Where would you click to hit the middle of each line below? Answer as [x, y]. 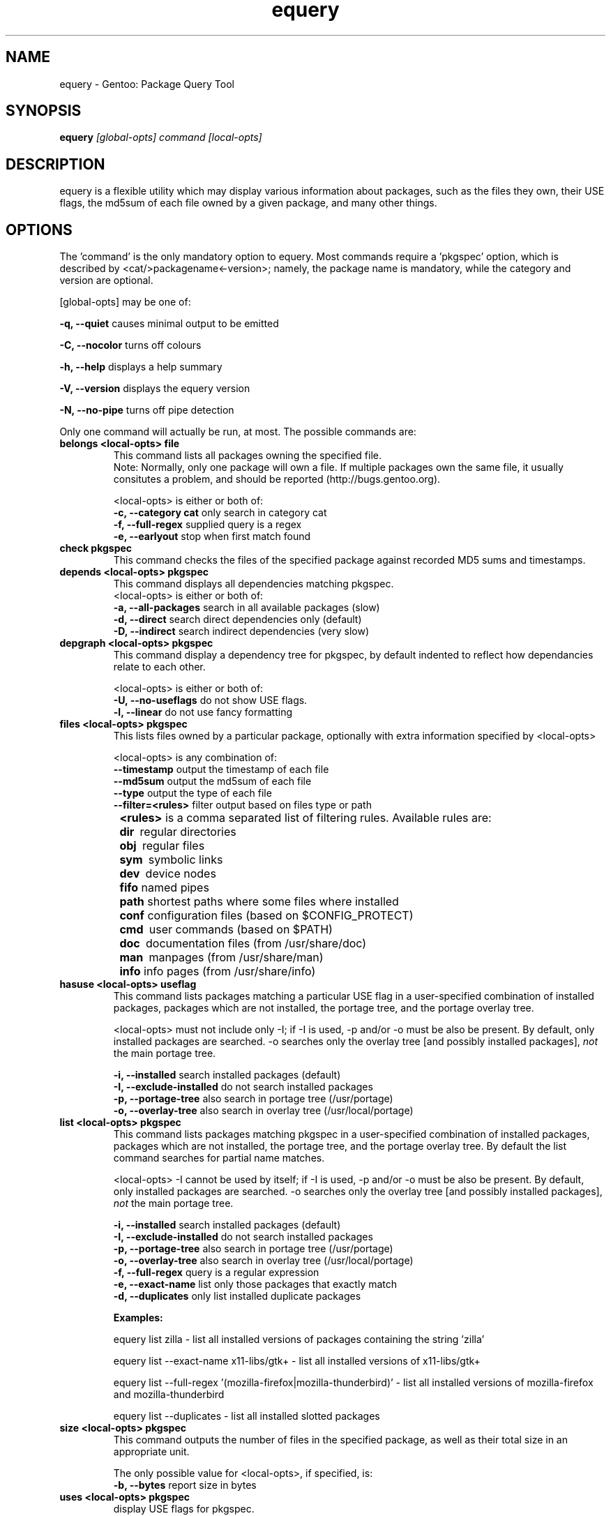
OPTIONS [39, 230]
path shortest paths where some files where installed [259, 902]
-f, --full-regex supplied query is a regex [208, 525]
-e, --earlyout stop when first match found [212, 536]
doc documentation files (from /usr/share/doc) [243, 944]
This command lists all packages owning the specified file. [248, 456]
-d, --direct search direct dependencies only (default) [237, 620]
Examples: [138, 1318]
